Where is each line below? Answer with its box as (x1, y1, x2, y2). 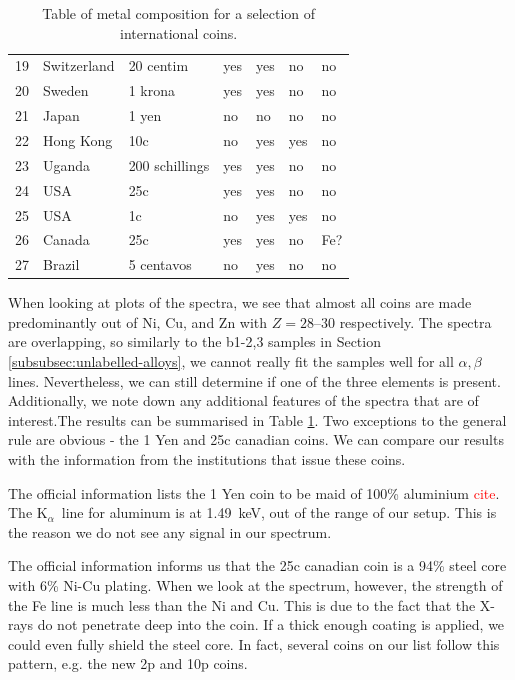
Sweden (43, 80, 89, 101)
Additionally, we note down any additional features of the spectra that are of (8, 390, 479, 411)
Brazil (43, 254, 80, 275)
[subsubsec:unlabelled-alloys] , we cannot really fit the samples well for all (8, 351, 454, 372)
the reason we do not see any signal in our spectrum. (8, 521, 332, 542)
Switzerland (43, 55, 115, 76)
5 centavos (128, 254, 192, 275)
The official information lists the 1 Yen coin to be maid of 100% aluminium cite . (8, 482, 500, 503)
